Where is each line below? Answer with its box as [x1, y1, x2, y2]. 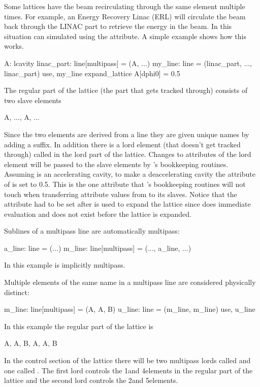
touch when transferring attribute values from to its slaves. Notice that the [4, 188, 237, 199]
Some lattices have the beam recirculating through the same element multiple [4, 1, 245, 11]
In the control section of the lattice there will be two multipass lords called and [4, 355, 251, 366]
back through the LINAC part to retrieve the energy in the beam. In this [4, 21, 232, 31]
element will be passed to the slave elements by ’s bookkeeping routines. [4, 158, 229, 169]
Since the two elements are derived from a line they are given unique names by [4, 128, 249, 139]
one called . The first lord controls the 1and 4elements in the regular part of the [4, 365, 253, 375]
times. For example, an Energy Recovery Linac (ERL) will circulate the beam [4, 11, 246, 21]
